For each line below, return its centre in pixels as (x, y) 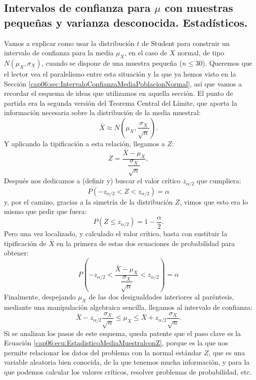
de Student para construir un (186, 43)
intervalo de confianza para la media (59, 53)
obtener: (16, 253)
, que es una (227, 352)
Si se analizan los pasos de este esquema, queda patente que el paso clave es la (123, 333)
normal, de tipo (201, 53)
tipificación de (25, 243)
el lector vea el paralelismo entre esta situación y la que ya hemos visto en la (120, 73)
